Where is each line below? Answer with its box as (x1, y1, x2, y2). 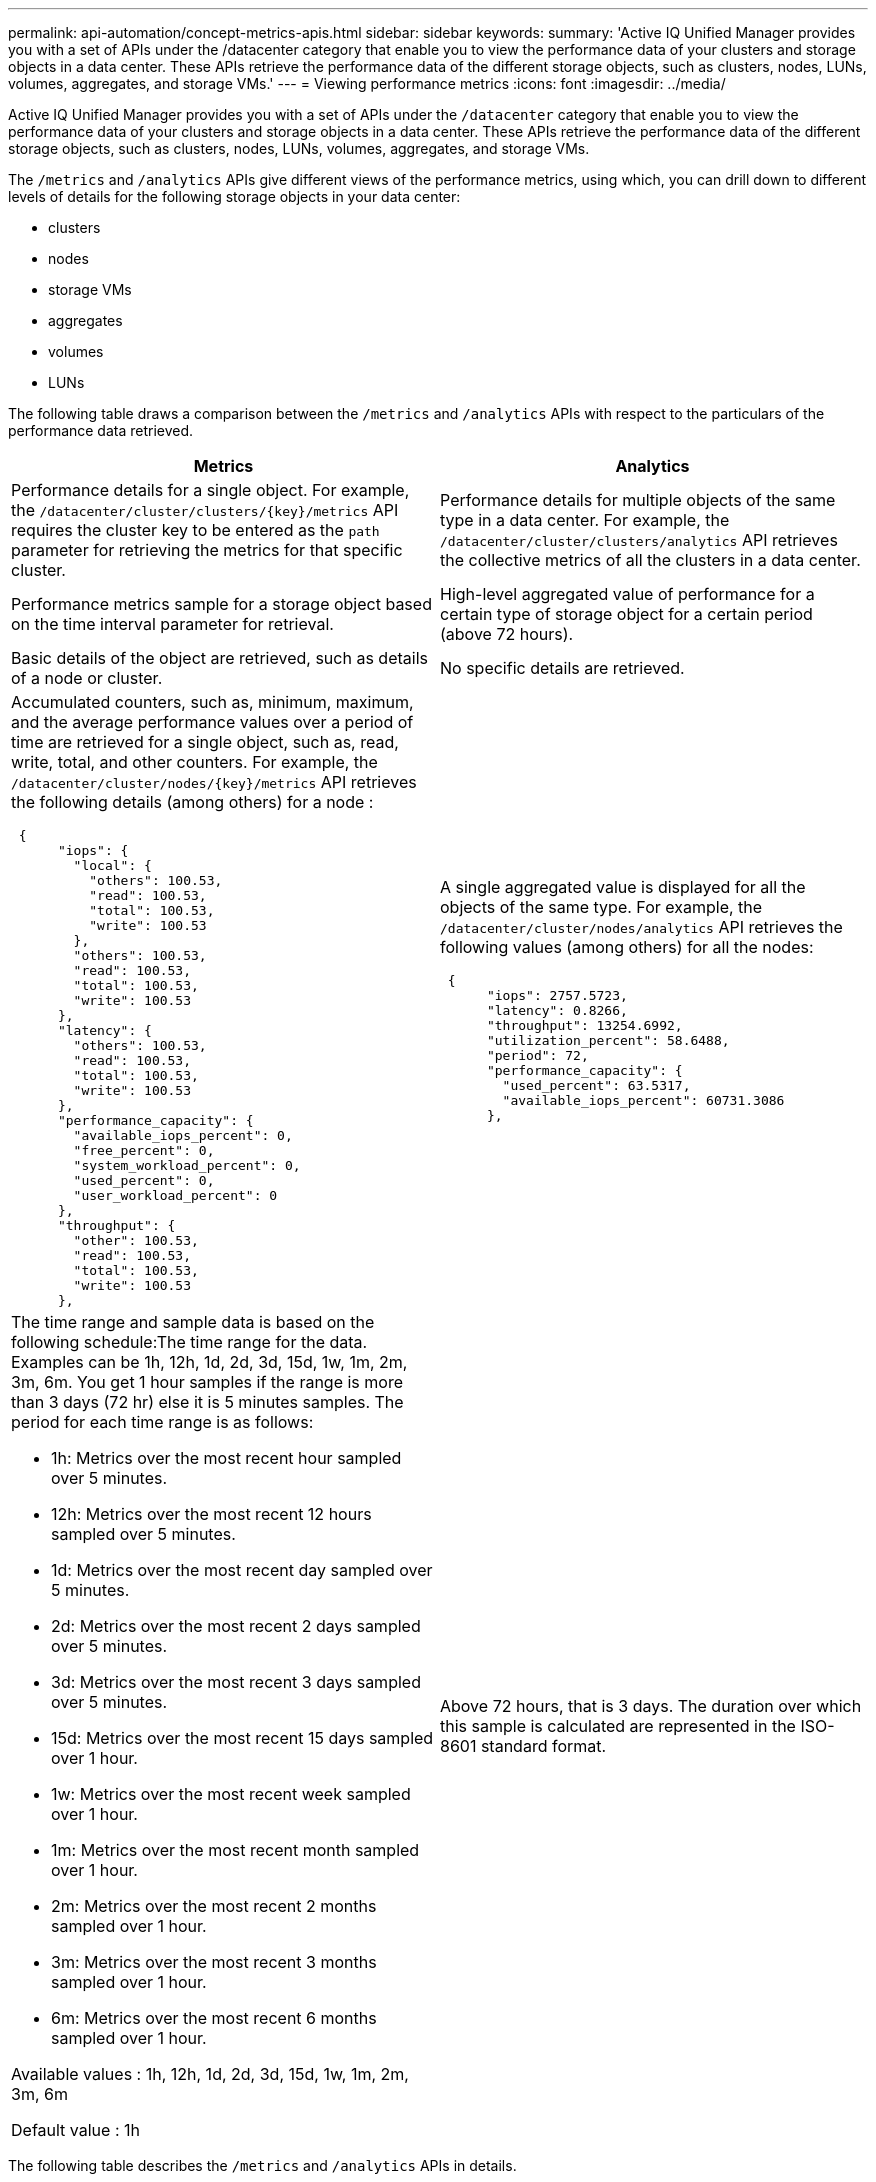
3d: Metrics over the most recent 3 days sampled (51, 1672, 421, 1692)
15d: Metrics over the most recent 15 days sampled (51, 1728, 434, 1748)
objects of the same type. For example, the (440, 897, 763, 917)
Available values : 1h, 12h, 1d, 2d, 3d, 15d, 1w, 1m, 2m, (11, 2064, 409, 2084)
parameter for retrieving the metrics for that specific (11, 540, 403, 560)
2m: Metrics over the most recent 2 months (51, 1896, 377, 1916)
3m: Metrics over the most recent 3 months (51, 1952, 377, 1972)
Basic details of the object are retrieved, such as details (11, 648, 428, 668)
